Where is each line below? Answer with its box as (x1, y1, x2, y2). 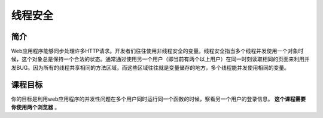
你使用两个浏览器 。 (11, 104, 60, 111)
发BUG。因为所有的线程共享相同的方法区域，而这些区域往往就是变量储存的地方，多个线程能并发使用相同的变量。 (11, 64, 290, 71)
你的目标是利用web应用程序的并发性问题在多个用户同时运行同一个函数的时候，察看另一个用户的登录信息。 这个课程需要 (11, 95, 306, 103)
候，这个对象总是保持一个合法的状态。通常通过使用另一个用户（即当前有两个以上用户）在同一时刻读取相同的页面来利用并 (11, 55, 310, 63)
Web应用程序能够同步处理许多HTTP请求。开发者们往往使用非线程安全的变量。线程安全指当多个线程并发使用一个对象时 (11, 48, 304, 55)
